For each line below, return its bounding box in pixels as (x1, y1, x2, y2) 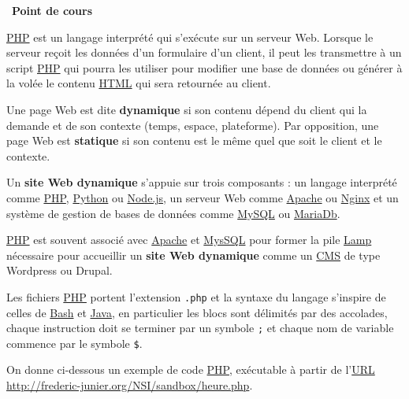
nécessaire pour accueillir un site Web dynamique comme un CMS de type (6, 246, 381, 263)
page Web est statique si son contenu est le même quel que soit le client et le (6, 132, 382, 149)
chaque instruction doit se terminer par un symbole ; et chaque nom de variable (6, 320, 394, 336)
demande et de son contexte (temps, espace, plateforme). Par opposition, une (6, 116, 379, 133)
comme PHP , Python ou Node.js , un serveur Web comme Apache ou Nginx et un (6, 189, 399, 205)
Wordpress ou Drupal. (6, 262, 113, 279)
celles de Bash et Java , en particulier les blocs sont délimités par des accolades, (6, 304, 388, 320)
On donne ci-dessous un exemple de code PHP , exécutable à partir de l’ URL (6, 361, 375, 378)
